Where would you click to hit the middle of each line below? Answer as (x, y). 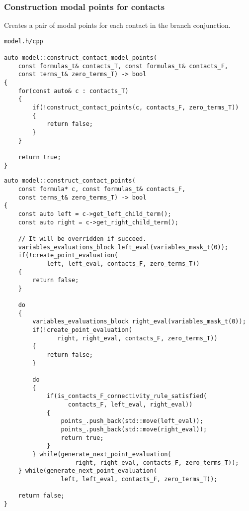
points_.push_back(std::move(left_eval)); (132, 421)
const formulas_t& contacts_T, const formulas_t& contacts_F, (123, 66)
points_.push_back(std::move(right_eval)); (134, 429)
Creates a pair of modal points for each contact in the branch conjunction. (117, 25)
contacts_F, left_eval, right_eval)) (130, 405)
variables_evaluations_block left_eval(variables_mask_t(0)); (123, 247)
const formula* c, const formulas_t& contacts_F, (102, 189)
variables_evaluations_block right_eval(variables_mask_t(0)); (139, 322)
